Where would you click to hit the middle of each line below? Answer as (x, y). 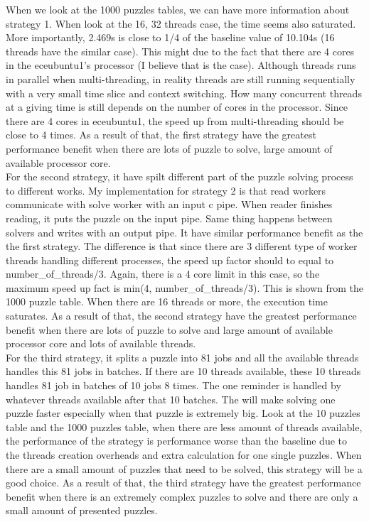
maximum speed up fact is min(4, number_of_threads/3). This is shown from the (185, 287)
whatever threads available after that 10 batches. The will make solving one (171, 399)
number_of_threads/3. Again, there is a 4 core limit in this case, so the (163, 274)
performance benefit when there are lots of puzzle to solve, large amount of (169, 148)
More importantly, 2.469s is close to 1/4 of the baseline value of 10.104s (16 (170, 37)
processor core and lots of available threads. (101, 343)
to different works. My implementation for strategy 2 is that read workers (166, 190)
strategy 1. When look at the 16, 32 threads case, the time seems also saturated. (181, 23)
